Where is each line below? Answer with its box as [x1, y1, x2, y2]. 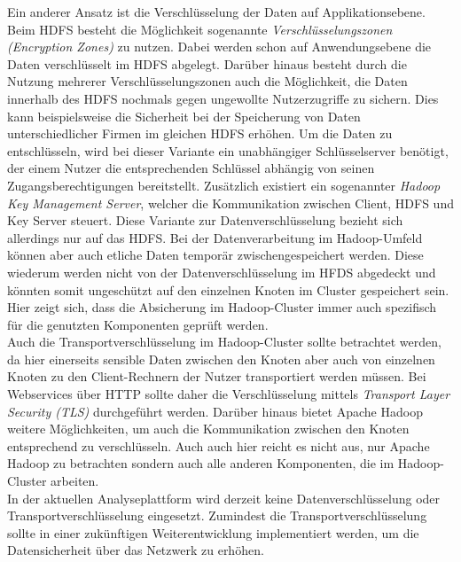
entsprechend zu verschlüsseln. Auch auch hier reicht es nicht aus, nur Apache [7, 436, 430, 455]
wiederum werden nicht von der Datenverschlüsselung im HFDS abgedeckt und [7, 262, 436, 281]
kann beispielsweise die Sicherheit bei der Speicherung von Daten [7, 106, 361, 125]
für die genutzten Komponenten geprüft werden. [7, 315, 269, 333]
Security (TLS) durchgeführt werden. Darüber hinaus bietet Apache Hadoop [7, 402, 423, 420]
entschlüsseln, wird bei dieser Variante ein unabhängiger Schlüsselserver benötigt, [7, 141, 449, 160]
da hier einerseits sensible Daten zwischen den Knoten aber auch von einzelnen [7, 349, 435, 368]
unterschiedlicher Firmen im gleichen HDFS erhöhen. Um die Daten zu [7, 124, 393, 143]
